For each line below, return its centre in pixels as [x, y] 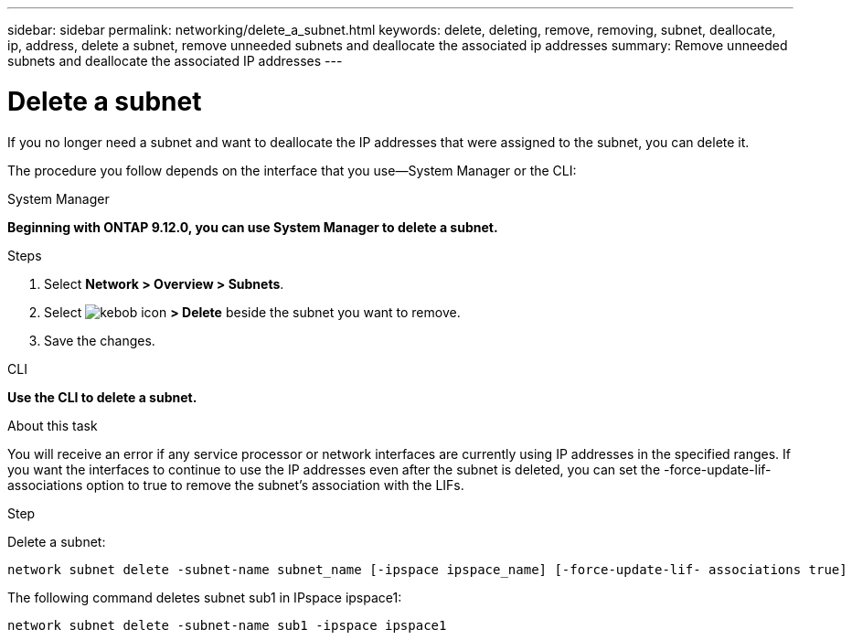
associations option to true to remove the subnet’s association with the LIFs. [236, 485]
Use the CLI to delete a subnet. [102, 397]
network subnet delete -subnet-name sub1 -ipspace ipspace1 [227, 625]
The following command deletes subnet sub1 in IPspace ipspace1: [205, 597]
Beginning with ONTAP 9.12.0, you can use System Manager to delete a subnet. [253, 227]
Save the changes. [100, 340]
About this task [53, 425]
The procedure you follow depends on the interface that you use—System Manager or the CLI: [292, 170]
